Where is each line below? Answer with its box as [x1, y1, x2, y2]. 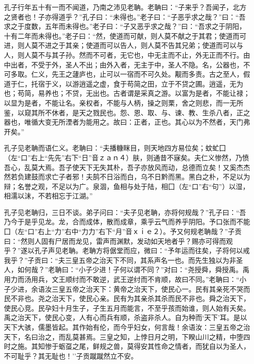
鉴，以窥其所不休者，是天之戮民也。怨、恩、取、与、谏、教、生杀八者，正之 [4, 107, 250, 117]
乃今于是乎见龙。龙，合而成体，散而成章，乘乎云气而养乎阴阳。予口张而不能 [4, 216, 250, 227]
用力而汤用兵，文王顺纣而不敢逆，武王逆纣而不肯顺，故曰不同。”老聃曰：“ [4, 274, 240, 284]
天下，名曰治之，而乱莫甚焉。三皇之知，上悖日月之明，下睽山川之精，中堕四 [4, 331, 250, 342]
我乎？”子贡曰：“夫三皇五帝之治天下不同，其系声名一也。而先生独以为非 [4, 255, 236, 265]
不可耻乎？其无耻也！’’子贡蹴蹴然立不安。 [4, 350, 138, 361]
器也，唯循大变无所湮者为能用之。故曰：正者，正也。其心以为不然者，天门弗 [4, 117, 250, 127]
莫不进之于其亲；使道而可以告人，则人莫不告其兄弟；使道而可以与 [31, 40, 243, 50]
